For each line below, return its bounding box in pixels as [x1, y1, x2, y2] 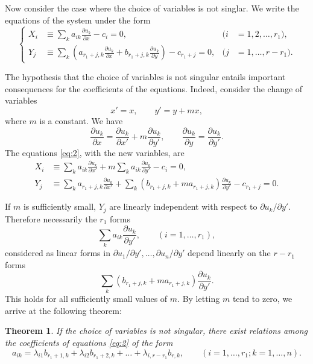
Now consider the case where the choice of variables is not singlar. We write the [5, 2, 299, 14]
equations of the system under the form [5, 13, 151, 26]
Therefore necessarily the [5, 212, 97, 225]
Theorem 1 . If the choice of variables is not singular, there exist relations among [5, 324, 308, 337]
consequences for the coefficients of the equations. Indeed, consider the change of [5, 82, 303, 95]
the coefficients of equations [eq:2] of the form [5, 336, 173, 349]
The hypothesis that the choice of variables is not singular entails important [5, 71, 286, 83]
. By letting [177, 292, 220, 305]
